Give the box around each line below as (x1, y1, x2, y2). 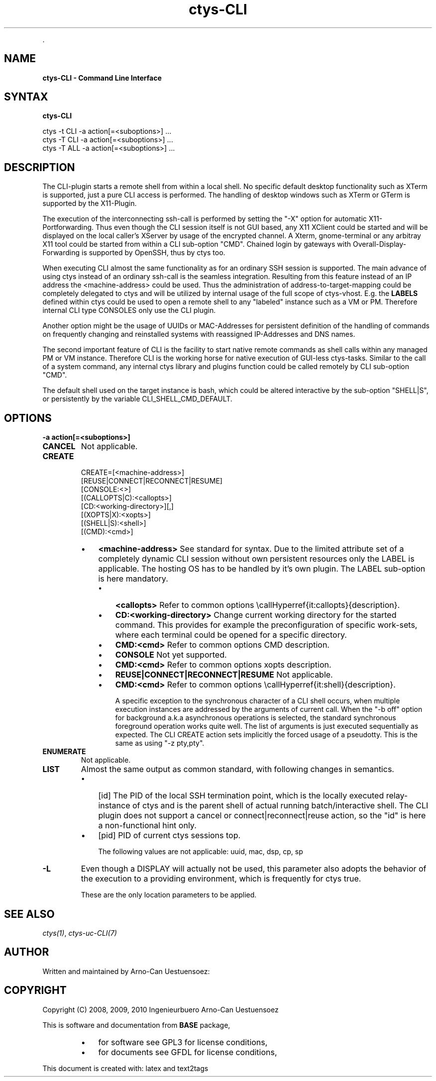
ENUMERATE (42, 747, 86, 756)
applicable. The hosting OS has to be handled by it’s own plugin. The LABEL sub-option (98, 564, 426, 574)
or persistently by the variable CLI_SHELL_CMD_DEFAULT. (42, 394, 232, 403)
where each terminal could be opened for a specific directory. (115, 630, 347, 640)
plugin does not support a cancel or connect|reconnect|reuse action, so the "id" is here (98, 810, 426, 821)
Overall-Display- (352, 240, 406, 249)
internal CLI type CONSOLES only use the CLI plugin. (42, 306, 216, 315)
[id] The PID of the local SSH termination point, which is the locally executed (98, 790, 384, 801)
